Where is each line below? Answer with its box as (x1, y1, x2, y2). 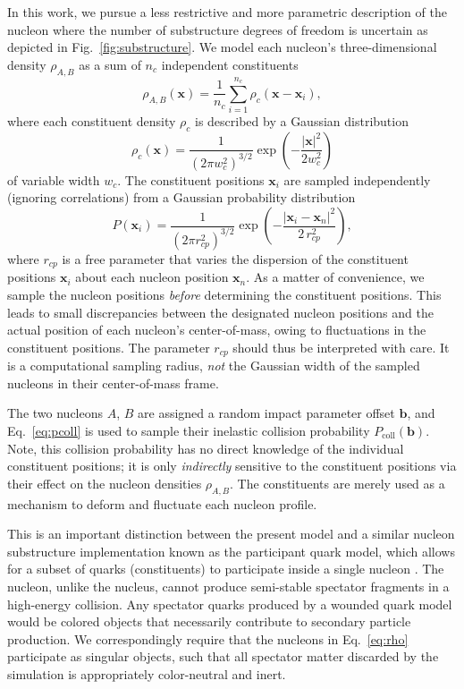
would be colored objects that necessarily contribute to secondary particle (7, 612, 411, 631)
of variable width (7, 170, 100, 189)
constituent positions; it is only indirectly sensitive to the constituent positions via (7, 456, 457, 475)
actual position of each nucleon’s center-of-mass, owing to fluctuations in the (7, 320, 426, 339)
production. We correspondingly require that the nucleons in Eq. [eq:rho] (7, 629, 409, 648)
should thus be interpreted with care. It (232, 337, 450, 356)
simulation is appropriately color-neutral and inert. (7, 664, 286, 683)
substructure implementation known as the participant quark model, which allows (7, 541, 455, 560)
